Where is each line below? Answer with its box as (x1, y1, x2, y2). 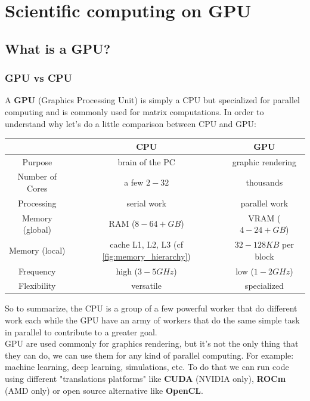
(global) (23, 223, 51, 236)
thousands (246, 176, 283, 189)
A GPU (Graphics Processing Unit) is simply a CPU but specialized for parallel (5, 94, 300, 106)
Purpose (22, 155, 52, 168)
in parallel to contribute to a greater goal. (5, 325, 157, 338)
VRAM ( (248, 211, 281, 224)
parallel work (240, 196, 289, 209)
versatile (131, 279, 162, 292)
